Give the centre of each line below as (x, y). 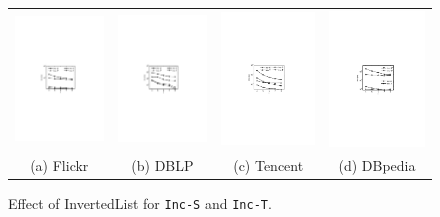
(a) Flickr (59, 165)
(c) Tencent (268, 165)
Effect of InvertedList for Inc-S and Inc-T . (140, 203)
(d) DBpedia (377, 165)
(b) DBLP (162, 165)
